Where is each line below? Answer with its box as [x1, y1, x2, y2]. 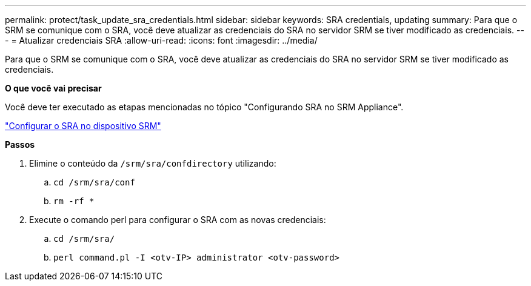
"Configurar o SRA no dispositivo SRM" [5, 121, 161, 131]
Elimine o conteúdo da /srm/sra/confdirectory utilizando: [29, 158, 276, 168]
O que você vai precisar [5, 83, 102, 93]
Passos [5, 139, 35, 150]
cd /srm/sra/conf [53, 178, 135, 187]
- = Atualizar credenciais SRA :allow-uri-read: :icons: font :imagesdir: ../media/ [5, 35, 318, 45]
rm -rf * [53, 196, 95, 206]
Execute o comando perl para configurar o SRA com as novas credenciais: [29, 215, 326, 225]
